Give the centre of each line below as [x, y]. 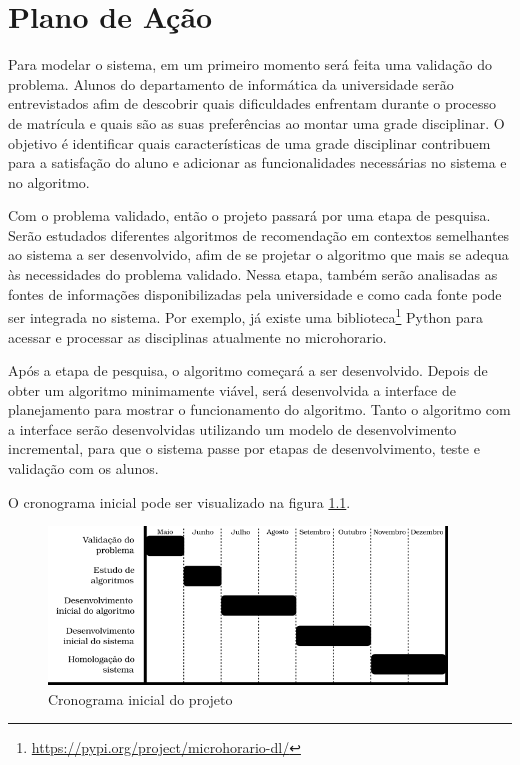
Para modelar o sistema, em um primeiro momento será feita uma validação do [250, 64]
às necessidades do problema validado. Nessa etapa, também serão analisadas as [253, 274]
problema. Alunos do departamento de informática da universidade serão [231, 83]
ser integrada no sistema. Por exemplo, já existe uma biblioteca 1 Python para [245, 315]
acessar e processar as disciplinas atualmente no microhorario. [197, 336]
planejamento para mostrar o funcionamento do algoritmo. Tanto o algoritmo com [259, 409]
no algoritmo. [49, 181]
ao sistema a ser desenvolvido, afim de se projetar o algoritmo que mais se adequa [258, 254]
